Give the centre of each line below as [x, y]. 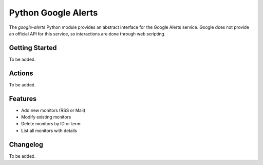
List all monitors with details [49, 131]
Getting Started [33, 48]
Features [23, 99]
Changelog [26, 144]
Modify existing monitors [46, 117]
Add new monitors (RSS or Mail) [53, 110]
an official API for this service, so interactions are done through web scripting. [87, 33]
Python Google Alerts [54, 13]
